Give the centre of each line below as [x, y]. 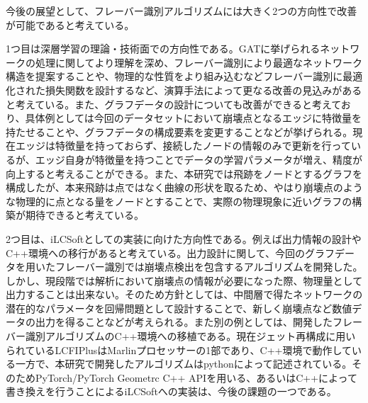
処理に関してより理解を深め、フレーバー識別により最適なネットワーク [199, 62]
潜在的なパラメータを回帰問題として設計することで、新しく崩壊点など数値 [179, 308]
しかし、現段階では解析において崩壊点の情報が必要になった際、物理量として [184, 280]
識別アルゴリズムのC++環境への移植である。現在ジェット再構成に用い [190, 336]
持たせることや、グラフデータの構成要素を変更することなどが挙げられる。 [179, 131]
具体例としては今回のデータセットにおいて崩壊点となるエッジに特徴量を [193, 118]
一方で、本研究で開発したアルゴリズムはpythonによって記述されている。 [184, 364]
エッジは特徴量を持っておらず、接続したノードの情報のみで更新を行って [183, 146]
